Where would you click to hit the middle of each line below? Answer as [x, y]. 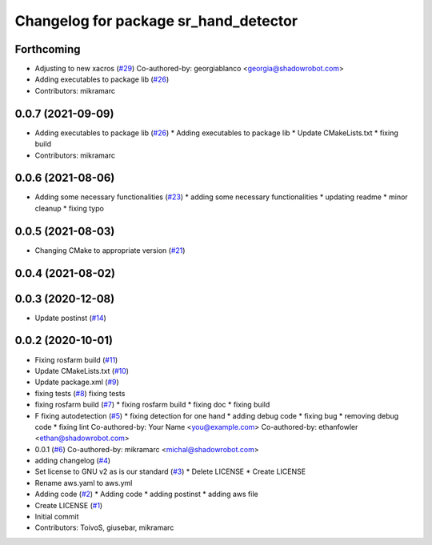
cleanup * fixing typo [69, 208]
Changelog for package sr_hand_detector [156, 21]
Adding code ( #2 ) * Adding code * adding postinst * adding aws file [147, 494]
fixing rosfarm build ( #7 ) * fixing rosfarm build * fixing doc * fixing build [152, 405]
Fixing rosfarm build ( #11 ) [76, 359]
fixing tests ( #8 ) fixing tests [80, 393]
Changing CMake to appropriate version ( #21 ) [110, 250]
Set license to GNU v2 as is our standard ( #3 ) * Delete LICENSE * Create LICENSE [170, 471]
